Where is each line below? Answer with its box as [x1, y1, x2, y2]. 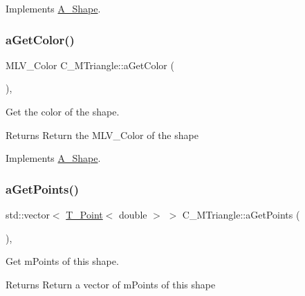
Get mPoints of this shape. [6, 254, 119, 268]
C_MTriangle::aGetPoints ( [182, 207, 300, 221]
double [119, 207, 147, 221]
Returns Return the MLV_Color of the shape [6, 127, 198, 142]
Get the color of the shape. [6, 104, 120, 118]
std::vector [6, 207, 50, 221]
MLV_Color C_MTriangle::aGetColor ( [6, 57, 174, 72]
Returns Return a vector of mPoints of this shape [6, 277, 216, 291]
